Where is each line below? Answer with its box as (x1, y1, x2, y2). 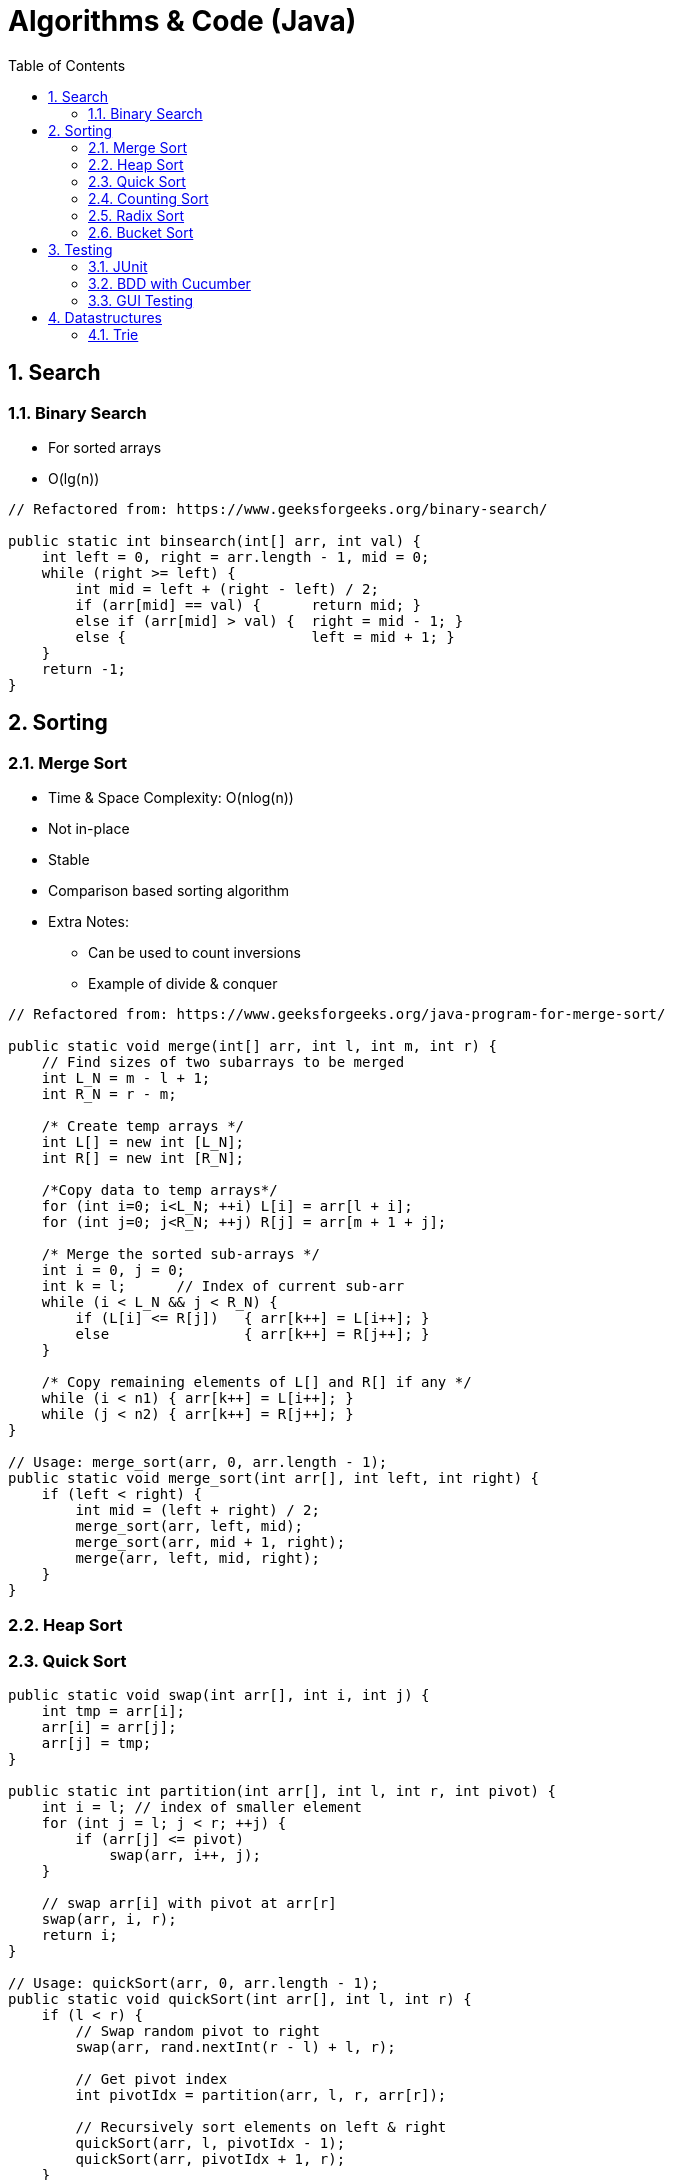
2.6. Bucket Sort (88, 223, 194, 241)
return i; (41, 1927, 118, 1944)
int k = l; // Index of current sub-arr (41, 1278, 405, 1295)
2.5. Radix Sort (88, 206, 185, 224)
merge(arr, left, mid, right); (75, 1550, 320, 1567)
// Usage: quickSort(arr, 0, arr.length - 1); (8, 1975, 379, 1992)
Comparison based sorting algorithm (48, 882, 290, 900)
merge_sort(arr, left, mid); (75, 1518, 304, 1535)
